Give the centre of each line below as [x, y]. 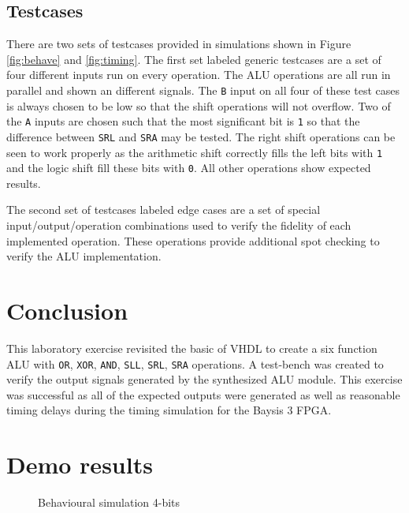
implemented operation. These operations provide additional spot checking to [193, 240]
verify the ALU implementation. [84, 256]
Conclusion [67, 311]
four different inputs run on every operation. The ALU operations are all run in [199, 75]
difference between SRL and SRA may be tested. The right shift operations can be [201, 136]
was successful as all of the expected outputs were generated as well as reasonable [203, 394]
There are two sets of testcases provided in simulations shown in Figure [179, 44]
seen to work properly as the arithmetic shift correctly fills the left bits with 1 [195, 152]
